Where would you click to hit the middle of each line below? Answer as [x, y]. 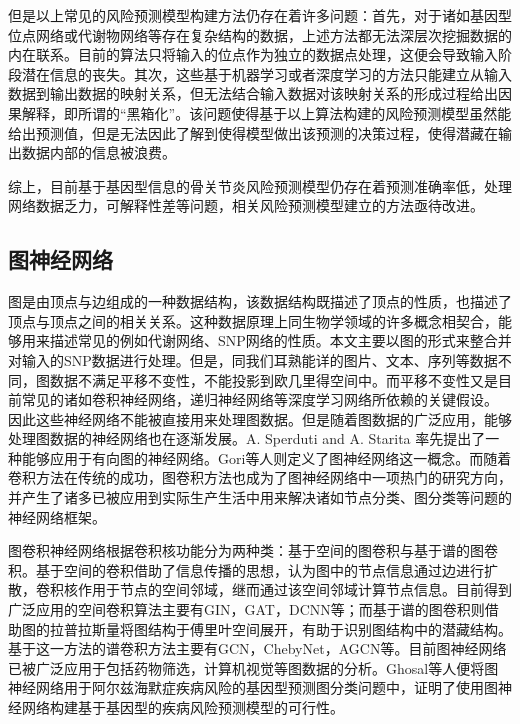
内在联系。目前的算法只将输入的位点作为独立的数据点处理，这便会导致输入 [253, 54]
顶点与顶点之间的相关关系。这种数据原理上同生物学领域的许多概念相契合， [253, 320]
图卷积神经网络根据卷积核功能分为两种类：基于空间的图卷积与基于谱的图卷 [253, 550]
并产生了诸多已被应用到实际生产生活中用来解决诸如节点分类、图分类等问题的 [260, 497]
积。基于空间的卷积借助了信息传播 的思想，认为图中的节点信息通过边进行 [246, 569]
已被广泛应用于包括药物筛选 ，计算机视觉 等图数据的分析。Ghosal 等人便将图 [253, 667]
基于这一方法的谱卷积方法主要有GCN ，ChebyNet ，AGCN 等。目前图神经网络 [257, 648]
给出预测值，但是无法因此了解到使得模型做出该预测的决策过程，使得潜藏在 [253, 132]
